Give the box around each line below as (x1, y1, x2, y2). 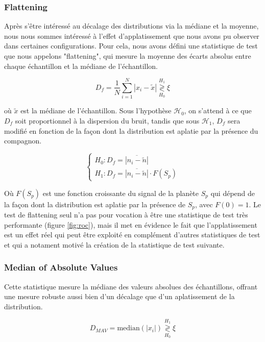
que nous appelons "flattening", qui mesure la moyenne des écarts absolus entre (4, 51, 251, 61)
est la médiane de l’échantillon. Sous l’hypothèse (20, 105, 172, 116)
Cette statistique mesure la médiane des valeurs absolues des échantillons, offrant (4, 281, 258, 291)
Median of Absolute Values (4, 261, 118, 274)
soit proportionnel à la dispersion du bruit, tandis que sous (15, 115, 200, 126)
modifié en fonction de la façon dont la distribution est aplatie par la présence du (4, 125, 258, 136)
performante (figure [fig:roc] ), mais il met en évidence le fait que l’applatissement (4, 219, 257, 230)
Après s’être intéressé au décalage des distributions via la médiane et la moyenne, (4, 20, 259, 31)
